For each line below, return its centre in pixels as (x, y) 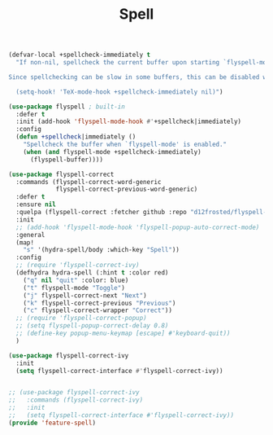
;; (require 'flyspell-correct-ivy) (78, 266)
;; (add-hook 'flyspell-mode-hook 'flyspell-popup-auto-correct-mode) (138, 227)
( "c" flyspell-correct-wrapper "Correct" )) (98, 310)
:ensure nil (36, 204)
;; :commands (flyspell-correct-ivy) (76, 400)
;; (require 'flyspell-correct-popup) (82, 319)
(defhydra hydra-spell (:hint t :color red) (92, 273)
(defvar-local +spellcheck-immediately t (80, 55)
